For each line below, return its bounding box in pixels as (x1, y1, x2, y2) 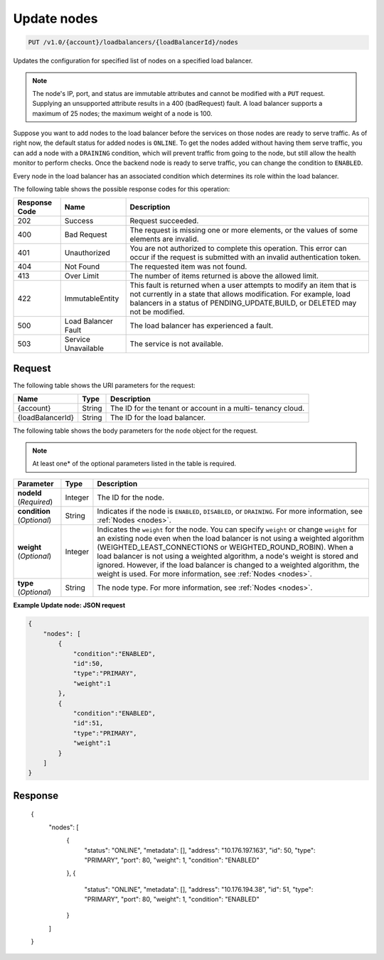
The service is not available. (129, 339, 224, 349)
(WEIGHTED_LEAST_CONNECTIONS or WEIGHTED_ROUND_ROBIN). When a (97, 542, 353, 552)
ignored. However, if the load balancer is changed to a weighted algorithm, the (97, 560, 360, 570)
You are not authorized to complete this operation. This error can (129, 244, 347, 254)
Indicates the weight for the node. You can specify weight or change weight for (97, 524, 358, 534)
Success (64, 216, 94, 226)
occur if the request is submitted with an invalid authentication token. (129, 252, 361, 262)
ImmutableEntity (64, 293, 119, 303)
